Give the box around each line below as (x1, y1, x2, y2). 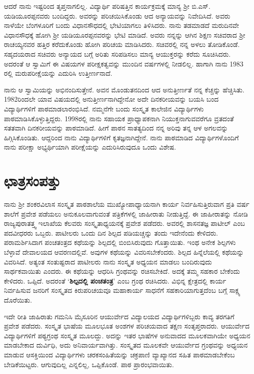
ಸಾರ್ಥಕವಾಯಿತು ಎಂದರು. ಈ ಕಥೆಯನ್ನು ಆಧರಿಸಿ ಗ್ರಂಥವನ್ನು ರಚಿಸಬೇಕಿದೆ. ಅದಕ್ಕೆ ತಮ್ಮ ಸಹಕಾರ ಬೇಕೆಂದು (4, 266, 240, 276)
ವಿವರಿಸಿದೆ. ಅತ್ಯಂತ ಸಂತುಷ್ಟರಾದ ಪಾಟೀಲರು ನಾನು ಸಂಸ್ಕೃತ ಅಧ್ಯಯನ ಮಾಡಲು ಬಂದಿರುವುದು (4, 256, 212, 266)
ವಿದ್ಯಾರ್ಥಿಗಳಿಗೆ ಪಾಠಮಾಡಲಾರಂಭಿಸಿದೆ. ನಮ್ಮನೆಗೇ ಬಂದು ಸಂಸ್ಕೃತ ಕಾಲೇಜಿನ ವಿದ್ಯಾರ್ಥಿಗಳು (4, 103, 204, 113)
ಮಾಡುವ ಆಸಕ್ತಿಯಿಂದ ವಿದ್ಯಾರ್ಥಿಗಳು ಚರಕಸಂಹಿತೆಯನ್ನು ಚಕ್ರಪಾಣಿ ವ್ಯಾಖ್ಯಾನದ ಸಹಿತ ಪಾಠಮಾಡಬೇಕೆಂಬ (4, 349, 235, 359)
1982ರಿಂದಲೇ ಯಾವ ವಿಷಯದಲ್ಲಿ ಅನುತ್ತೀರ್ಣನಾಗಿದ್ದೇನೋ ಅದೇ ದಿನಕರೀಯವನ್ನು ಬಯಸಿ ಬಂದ (4, 94, 219, 104)
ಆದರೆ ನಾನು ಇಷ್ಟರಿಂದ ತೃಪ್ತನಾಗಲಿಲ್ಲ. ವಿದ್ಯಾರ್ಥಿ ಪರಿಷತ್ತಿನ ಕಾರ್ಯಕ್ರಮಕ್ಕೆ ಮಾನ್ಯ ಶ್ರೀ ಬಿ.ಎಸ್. (4, 1, 210, 11)
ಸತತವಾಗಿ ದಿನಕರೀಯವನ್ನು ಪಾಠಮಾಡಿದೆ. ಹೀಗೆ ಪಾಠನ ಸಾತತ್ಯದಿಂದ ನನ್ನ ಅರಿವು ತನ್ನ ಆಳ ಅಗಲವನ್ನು (4, 123, 228, 133)
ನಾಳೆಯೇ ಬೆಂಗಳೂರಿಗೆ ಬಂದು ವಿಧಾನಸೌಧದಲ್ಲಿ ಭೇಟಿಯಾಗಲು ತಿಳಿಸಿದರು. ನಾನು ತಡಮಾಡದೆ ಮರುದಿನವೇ (4, 20, 239, 30)
